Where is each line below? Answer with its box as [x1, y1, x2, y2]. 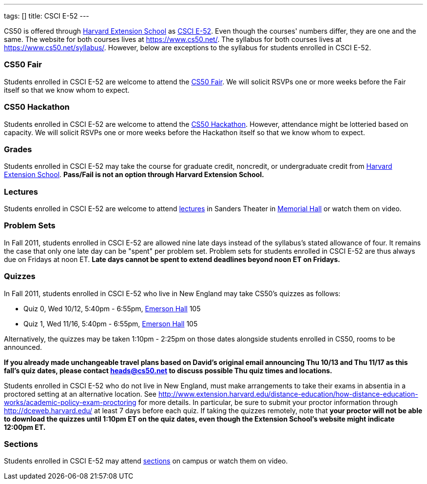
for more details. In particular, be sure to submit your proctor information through [138, 398, 398, 406]
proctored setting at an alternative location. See [4, 389, 156, 398]
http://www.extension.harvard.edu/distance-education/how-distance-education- [158, 389, 418, 398]
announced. [4, 343, 42, 351]
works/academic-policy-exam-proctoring [4, 398, 136, 406]
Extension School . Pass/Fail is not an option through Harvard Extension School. [4, 170, 264, 179]
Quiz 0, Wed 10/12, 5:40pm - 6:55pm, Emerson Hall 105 [23, 304, 201, 313]
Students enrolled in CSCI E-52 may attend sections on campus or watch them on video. [4, 457, 288, 465]
